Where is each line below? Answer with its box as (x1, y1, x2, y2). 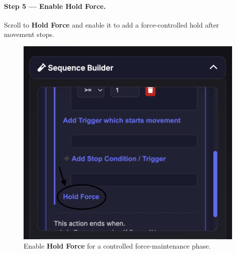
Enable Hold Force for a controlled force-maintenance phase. (24, 241, 211, 251)
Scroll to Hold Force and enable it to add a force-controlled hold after (4, 19, 219, 30)
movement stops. (4, 29, 55, 39)
